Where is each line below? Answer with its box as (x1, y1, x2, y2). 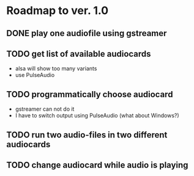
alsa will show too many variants (15, 65, 97, 72)
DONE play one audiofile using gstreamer (6, 28, 167, 38)
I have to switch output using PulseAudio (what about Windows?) (15, 112, 179, 119)
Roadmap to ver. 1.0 (6, 4, 109, 18)
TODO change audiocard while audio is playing (6, 159, 188, 170)
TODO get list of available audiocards (6, 48, 151, 59)
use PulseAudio (15, 71, 55, 79)
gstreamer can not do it (15, 105, 75, 113)
